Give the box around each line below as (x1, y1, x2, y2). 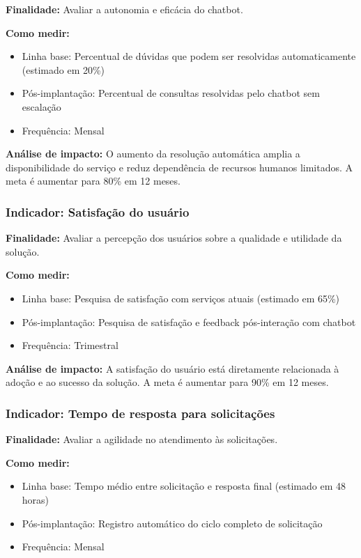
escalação (22, 99, 61, 114)
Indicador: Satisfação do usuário (6, 203, 190, 220)
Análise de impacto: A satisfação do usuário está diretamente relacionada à (6, 361, 339, 375)
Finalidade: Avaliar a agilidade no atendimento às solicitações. (6, 432, 278, 447)
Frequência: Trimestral (22, 338, 118, 352)
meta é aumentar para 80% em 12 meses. (6, 173, 180, 188)
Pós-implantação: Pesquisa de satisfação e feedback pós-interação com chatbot (22, 314, 356, 329)
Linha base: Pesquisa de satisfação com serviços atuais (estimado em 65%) (22, 290, 340, 305)
